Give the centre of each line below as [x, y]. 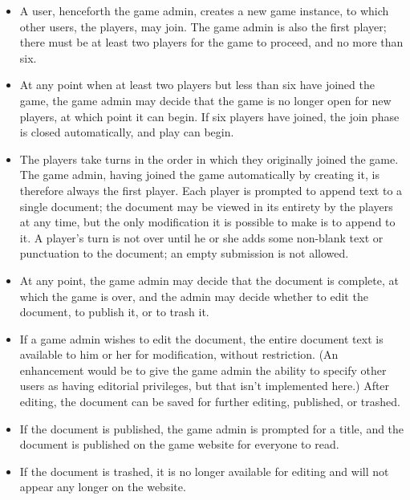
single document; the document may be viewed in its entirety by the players [206, 206]
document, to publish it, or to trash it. [114, 312]
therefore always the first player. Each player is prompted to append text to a [211, 190]
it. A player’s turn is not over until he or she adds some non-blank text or [201, 237]
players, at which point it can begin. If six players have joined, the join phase [209, 116]
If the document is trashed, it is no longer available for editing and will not [204, 471]
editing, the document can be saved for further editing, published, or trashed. [210, 402]
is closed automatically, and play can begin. [127, 132]
